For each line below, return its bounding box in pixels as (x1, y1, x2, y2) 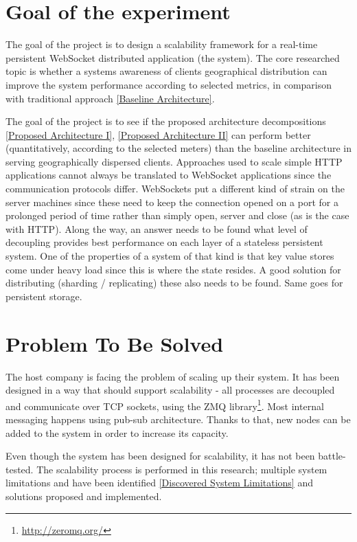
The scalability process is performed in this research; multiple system (36, 462, 327, 476)
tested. (5, 462, 34, 476)
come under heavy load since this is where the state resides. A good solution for (5, 262, 341, 276)
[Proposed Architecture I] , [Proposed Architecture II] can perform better (5, 127, 311, 142)
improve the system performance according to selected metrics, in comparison (5, 77, 332, 91)
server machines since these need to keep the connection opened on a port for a (5, 194, 338, 209)
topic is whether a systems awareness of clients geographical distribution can (5, 64, 327, 78)
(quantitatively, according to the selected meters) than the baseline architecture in (5, 141, 352, 155)
